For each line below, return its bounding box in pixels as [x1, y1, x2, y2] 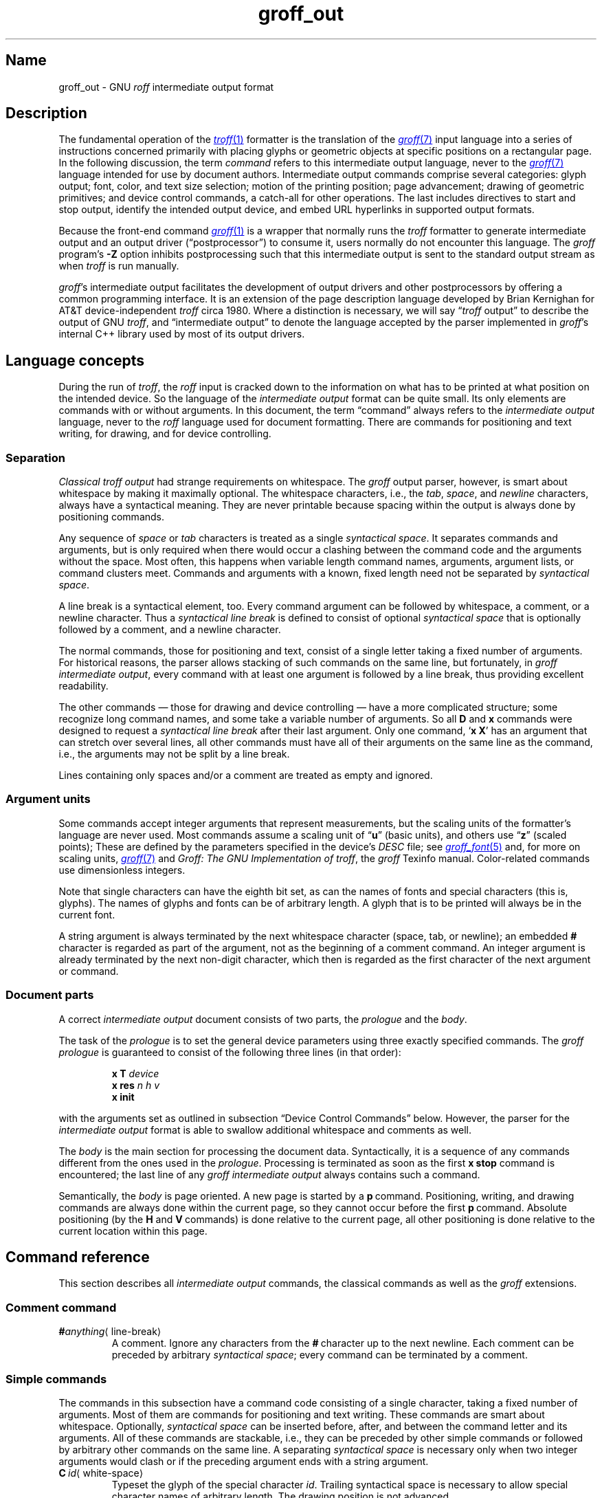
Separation [5, 450, 66, 465]
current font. [58, 908, 115, 921]
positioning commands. [58, 511, 165, 523]
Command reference [5, 1248, 150, 1266]
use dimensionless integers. [58, 863, 186, 876]
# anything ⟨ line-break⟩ [58, 1325, 161, 1338]
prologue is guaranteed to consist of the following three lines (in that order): [58, 1046, 401, 1058]
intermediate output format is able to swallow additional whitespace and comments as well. [58, 1123, 471, 1136]
